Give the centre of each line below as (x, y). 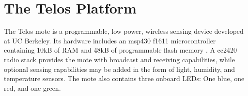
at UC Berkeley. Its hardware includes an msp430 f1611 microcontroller (110, 40)
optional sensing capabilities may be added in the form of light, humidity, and (120, 69)
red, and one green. (32, 88)
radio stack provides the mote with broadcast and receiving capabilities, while (119, 59)
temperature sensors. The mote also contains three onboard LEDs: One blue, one (124, 78)
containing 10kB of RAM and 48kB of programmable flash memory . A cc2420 (121, 50)
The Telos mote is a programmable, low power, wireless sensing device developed (124, 31)
